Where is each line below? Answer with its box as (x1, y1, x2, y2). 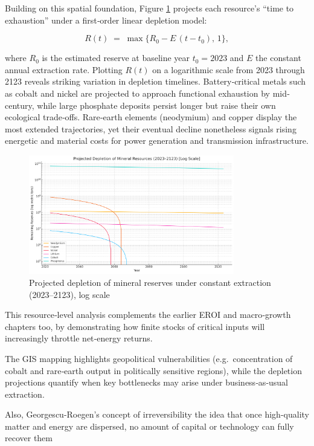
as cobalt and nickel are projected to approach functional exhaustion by (5, 86, 270, 99)
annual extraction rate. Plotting (5, 63, 123, 76)
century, (5, 99, 34, 111)
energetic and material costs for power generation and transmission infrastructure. (5, 134, 309, 147)
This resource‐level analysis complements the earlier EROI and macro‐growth (5, 308, 291, 321)
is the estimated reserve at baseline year (42, 51, 190, 64)
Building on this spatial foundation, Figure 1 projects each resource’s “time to (5, 2, 294, 14)
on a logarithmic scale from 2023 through (152, 63, 305, 76)
